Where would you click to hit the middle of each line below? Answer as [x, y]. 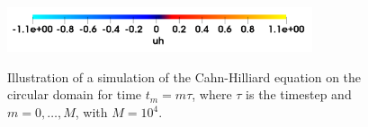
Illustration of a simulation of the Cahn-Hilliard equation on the [184, 76]
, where [212, 94]
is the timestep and [299, 94]
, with [91, 112]
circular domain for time [75, 94]
